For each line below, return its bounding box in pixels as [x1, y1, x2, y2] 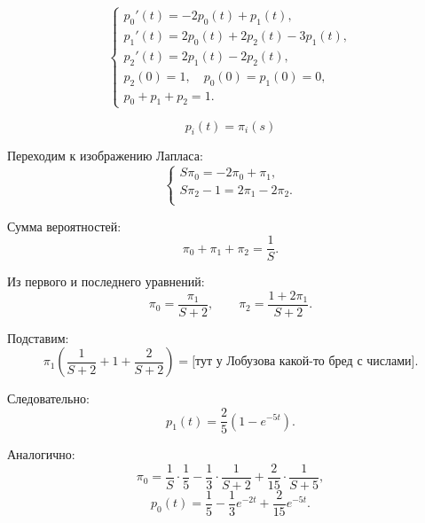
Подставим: [7, 328, 69, 347]
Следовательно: [7, 389, 90, 408]
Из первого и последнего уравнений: [7, 272, 205, 291]
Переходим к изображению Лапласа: [7, 146, 203, 165]
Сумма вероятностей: [7, 216, 122, 235]
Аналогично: [7, 445, 75, 464]
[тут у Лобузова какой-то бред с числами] [192, 355, 415, 369]
